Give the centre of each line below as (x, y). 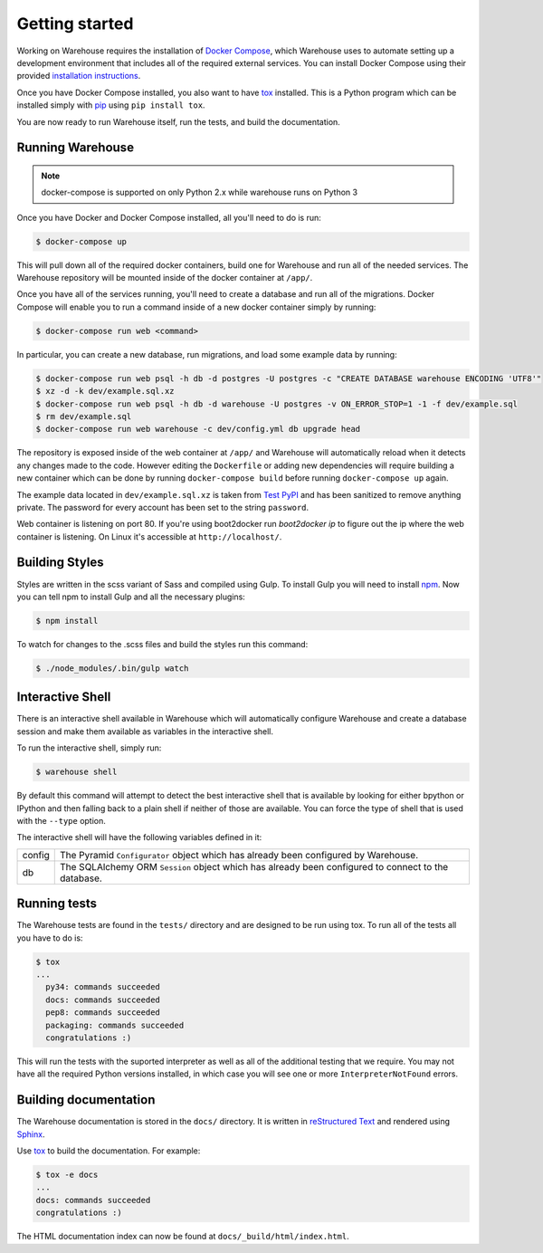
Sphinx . (31, 1134)
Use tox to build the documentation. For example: (109, 1151)
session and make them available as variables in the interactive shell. (145, 731)
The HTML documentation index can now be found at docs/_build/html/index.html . (183, 1237)
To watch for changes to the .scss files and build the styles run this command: (162, 644)
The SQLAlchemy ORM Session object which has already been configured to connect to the (254, 866)
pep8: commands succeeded (103, 1013)
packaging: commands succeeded (115, 1025)
